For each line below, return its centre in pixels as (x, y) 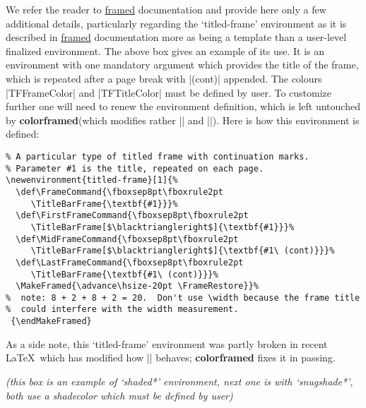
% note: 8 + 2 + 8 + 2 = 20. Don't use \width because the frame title (183, 298)
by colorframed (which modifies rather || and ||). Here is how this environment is (183, 120)
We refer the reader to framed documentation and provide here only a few (166, 9)
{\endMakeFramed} (51, 322)
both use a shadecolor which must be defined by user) (119, 395)
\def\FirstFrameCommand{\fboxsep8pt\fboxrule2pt (132, 216)
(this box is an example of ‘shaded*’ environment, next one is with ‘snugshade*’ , (179, 381)
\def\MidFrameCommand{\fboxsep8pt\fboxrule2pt (127, 239)
